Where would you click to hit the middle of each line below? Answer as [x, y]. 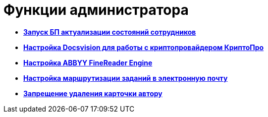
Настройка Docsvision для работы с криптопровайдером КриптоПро [144, 47]
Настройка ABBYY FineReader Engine [88, 62]
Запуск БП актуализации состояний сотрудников [110, 32]
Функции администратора [96, 10]
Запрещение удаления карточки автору [93, 93]
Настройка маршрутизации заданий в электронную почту [126, 78]
